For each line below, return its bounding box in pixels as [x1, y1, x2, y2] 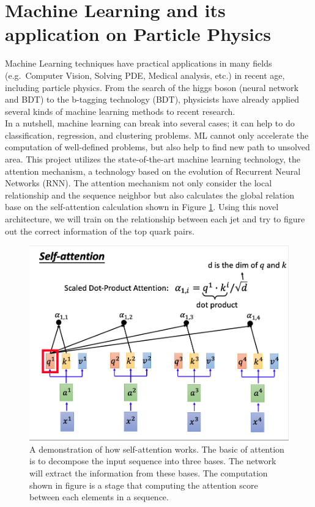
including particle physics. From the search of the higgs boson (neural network [5, 81, 298, 93]
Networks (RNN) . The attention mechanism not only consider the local [5, 177, 272, 189]
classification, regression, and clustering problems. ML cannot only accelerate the [5, 128, 309, 141]
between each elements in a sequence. [29, 491, 169, 503]
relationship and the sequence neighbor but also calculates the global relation [5, 188, 294, 201]
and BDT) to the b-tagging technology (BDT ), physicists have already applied [5, 93, 299, 106]
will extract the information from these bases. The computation [29, 467, 268, 479]
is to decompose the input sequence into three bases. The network [29, 454, 276, 467]
